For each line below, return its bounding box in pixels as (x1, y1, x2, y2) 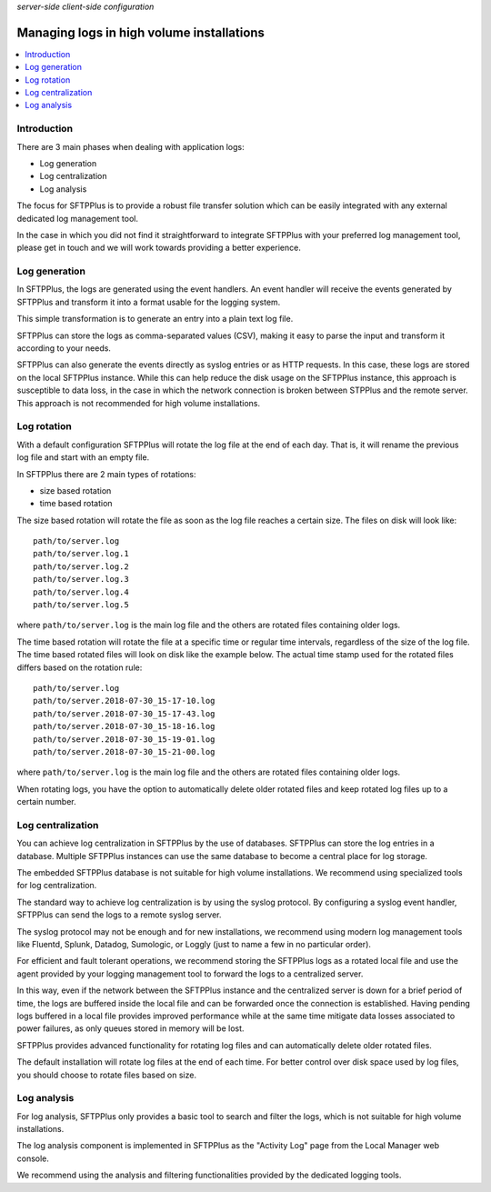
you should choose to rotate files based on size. (16, 1069, 197, 1080)
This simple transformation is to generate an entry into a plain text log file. (16, 314, 294, 325)
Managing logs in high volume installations (16, 25, 266, 40)
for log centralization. (16, 880, 97, 891)
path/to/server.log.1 (33, 548, 129, 559)
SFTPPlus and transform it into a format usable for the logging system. (16, 296, 281, 307)
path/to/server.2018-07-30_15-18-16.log (33, 721, 215, 732)
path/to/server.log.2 (33, 561, 129, 572)
